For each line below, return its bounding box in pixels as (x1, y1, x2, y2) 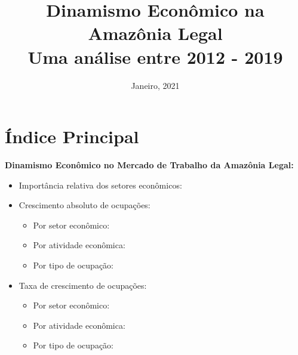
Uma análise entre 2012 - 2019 (27, 44, 283, 69)
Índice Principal (5, 124, 139, 149)
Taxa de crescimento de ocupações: (19, 279, 147, 291)
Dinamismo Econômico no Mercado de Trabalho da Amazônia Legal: (5, 159, 294, 171)
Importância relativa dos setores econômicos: (19, 178, 182, 191)
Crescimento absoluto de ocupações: (19, 199, 150, 211)
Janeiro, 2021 (131, 79, 180, 91)
